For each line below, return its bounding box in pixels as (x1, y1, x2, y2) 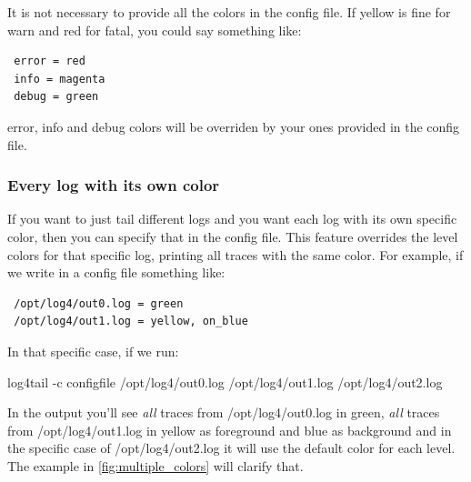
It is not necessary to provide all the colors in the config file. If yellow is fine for (7, 3, 451, 21)
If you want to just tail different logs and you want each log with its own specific (7, 209, 457, 228)
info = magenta (14, 72, 105, 85)
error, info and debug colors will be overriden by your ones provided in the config (7, 116, 460, 136)
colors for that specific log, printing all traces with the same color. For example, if (7, 245, 464, 264)
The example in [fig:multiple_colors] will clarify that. (7, 456, 304, 475)
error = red (14, 55, 85, 68)
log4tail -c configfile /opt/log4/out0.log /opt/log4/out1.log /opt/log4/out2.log (7, 372, 443, 391)
